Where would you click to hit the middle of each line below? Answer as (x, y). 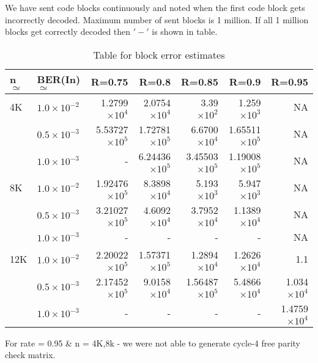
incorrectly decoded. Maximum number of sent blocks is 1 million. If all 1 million (157, 19)
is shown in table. (185, 31)
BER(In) (59, 79)
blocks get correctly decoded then (68, 31)
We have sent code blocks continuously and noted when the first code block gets (155, 7)
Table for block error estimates (159, 54)
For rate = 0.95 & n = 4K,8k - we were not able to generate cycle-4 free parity (153, 343)
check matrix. (30, 355)
